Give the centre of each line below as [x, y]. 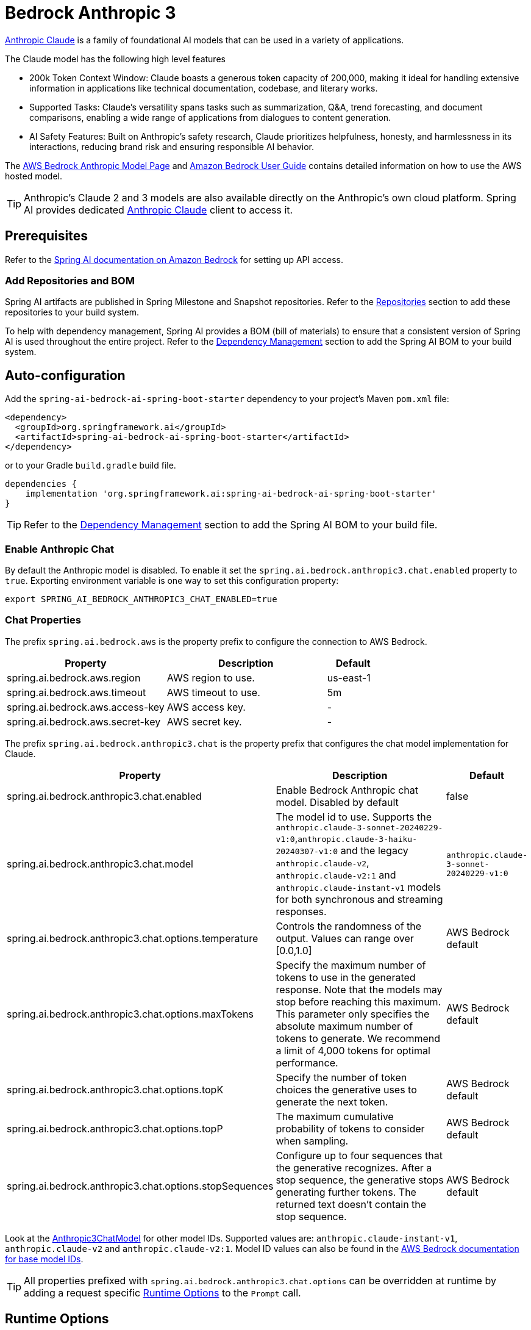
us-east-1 [349, 678]
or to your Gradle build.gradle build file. [91, 465]
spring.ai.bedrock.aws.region [74, 678]
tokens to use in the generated [346, 977]
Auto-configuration [65, 375]
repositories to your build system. [72, 312]
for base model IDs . [44, 1259]
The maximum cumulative [335, 1116]
